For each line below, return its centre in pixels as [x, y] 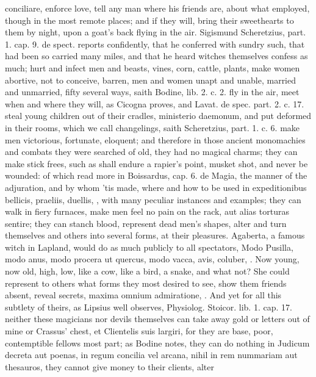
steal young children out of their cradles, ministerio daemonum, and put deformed [158, 116]
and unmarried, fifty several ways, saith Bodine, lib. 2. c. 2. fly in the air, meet [152, 92]
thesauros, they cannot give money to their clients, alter [110, 366]
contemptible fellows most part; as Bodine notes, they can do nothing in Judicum [157, 343]
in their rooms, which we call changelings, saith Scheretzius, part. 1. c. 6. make [153, 127]
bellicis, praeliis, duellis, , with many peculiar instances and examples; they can [153, 199]
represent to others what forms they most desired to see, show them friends [146, 283]
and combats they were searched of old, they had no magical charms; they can [151, 152]
